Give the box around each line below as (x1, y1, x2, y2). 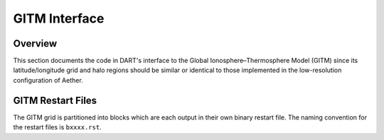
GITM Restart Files (13, 94, 97, 106)
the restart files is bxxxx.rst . (13, 123, 102, 132)
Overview (13, 37, 58, 49)
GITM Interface (13, 11, 105, 26)
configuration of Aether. (13, 76, 83, 84)
